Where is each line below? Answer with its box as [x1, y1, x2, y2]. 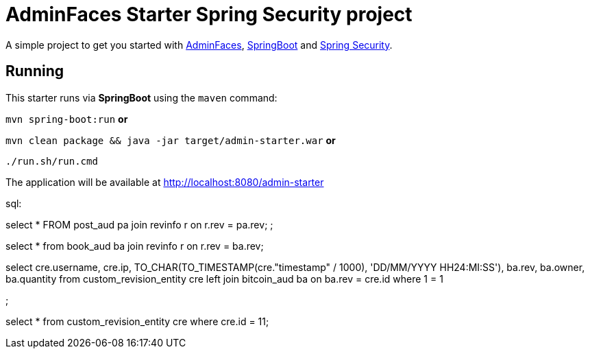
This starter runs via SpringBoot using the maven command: [5, 91, 278, 104]
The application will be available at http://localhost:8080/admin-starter [5, 176, 324, 188]
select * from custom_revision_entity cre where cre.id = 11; [5, 315, 269, 327]
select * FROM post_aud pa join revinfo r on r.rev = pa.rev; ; [5, 218, 273, 231]
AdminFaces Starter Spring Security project [5, 3, 413, 26]
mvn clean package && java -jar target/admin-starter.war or [5, 134, 336, 146]
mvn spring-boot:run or [5, 113, 128, 125]
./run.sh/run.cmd [5, 155, 98, 167]
